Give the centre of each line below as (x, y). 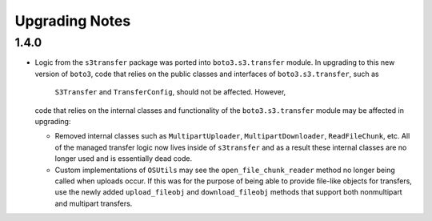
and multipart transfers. (94, 203)
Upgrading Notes (73, 21)
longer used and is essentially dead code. (123, 159)
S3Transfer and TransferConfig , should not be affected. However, (170, 92)
